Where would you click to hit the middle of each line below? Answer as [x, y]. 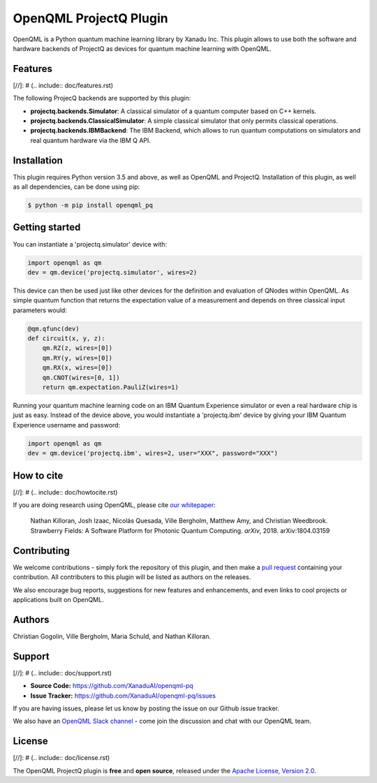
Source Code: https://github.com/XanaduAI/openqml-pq [112, 686]
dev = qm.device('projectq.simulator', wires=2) [112, 272]
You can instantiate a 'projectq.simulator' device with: [90, 244]
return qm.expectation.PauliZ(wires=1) [111, 387]
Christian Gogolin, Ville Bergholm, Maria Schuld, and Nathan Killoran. [112, 636]
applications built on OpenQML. [58, 599]
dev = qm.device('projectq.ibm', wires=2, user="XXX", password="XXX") [153, 453]
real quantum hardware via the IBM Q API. [91, 140]
